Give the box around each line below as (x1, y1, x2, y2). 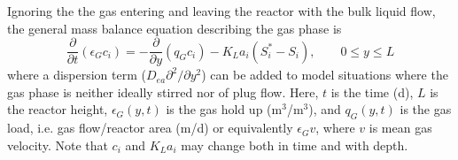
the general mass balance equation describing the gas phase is (7, 19, 342, 37)
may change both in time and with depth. (181, 135, 408, 154)
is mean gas (369, 118, 432, 137)
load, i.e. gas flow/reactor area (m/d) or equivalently (7, 118, 293, 137)
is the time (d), (330, 82, 414, 101)
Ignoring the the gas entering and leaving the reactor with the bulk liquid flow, (7, 2, 436, 19)
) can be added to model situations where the (201, 65, 448, 84)
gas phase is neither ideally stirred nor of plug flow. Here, (7, 82, 319, 101)
